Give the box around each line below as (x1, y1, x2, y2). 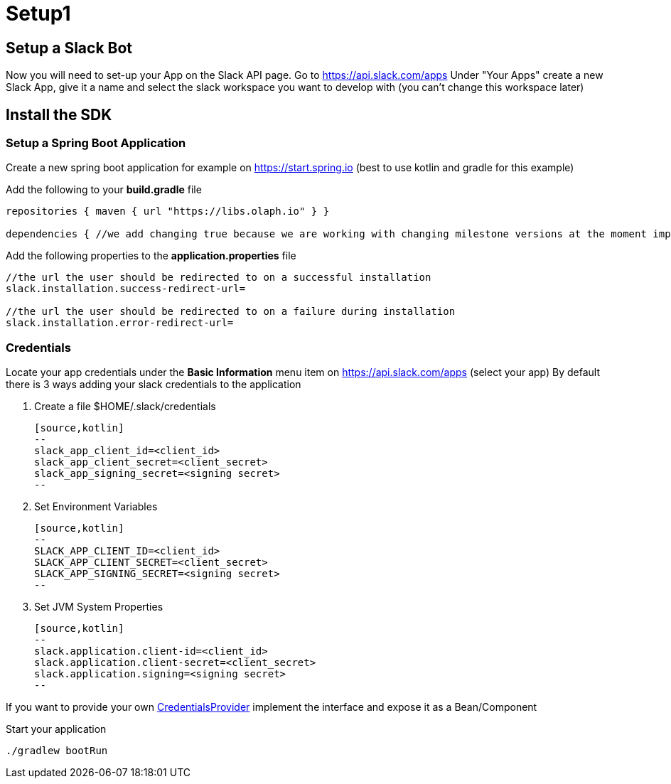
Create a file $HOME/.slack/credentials (34, 400, 216, 413)
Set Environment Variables (34, 500, 158, 513)
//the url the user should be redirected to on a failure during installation (6, 306, 456, 318)
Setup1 (6, 1, 71, 26)
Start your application (6, 723, 107, 736)
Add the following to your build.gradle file (6, 183, 202, 196)
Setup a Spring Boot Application (6, 136, 186, 151)
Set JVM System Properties (34, 601, 163, 613)
